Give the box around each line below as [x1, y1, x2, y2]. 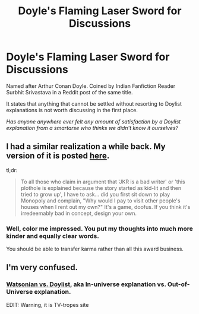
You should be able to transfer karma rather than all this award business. [6, 245, 184, 253]
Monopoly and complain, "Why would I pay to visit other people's [20, 197, 181, 204]
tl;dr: [6, 166, 18, 173]
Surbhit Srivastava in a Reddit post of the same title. [6, 88, 133, 96]
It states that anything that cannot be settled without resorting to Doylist [6, 100, 182, 107]
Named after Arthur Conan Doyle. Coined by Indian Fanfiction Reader [6, 82, 176, 90]
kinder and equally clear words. [6, 231, 99, 240]
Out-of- [167, 280, 190, 288]
